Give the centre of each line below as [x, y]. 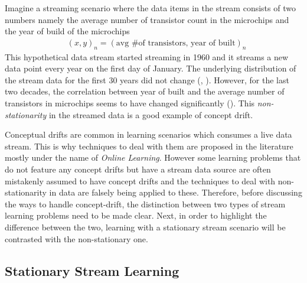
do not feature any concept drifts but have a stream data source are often [138, 169]
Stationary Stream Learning [92, 270]
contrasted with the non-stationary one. [76, 238]
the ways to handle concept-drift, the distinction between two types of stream [145, 204]
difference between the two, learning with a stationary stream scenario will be [145, 227]
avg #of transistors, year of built [176, 43]
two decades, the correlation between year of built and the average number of [145, 91]
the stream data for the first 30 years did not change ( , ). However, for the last [147, 79]
